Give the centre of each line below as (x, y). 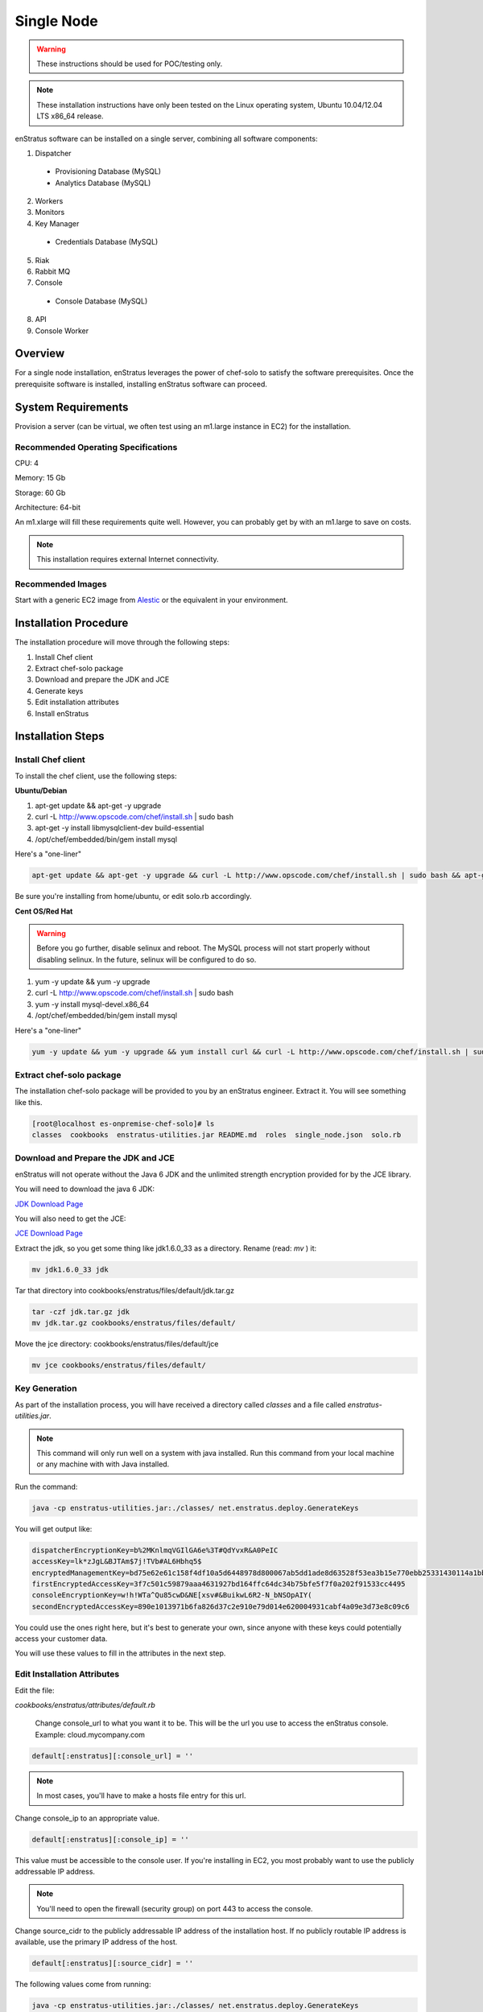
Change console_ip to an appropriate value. (87, 1818)
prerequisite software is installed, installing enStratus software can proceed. (141, 384)
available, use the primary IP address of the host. (96, 1942)
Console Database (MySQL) (101, 301)
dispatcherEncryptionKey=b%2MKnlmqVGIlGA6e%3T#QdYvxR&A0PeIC (155, 1550)
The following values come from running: (83, 1985)
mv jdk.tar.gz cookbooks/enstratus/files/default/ (134, 1323)
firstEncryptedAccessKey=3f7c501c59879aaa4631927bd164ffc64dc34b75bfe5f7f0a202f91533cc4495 (219, 1584)
